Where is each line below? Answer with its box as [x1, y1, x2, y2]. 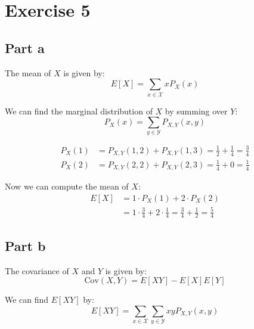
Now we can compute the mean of [5, 180, 129, 193]
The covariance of [5, 264, 69, 277]
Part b [5, 236, 46, 254]
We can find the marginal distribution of [5, 104, 153, 117]
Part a [5, 38, 45, 57]
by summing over [165, 104, 228, 117]
